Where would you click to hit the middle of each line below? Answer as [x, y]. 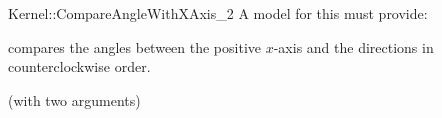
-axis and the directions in [353, 46]
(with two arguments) [74, 99]
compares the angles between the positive [135, 46]
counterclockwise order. [79, 66]
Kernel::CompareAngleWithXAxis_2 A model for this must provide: [218, 13]
